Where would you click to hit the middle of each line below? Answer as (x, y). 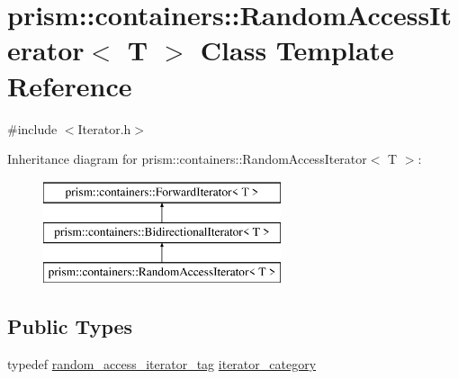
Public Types (70, 326)
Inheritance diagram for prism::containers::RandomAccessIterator (187, 159)
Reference (70, 85)
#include (32, 128)
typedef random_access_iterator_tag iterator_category (162, 363)
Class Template (297, 50)
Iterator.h (104, 128)
